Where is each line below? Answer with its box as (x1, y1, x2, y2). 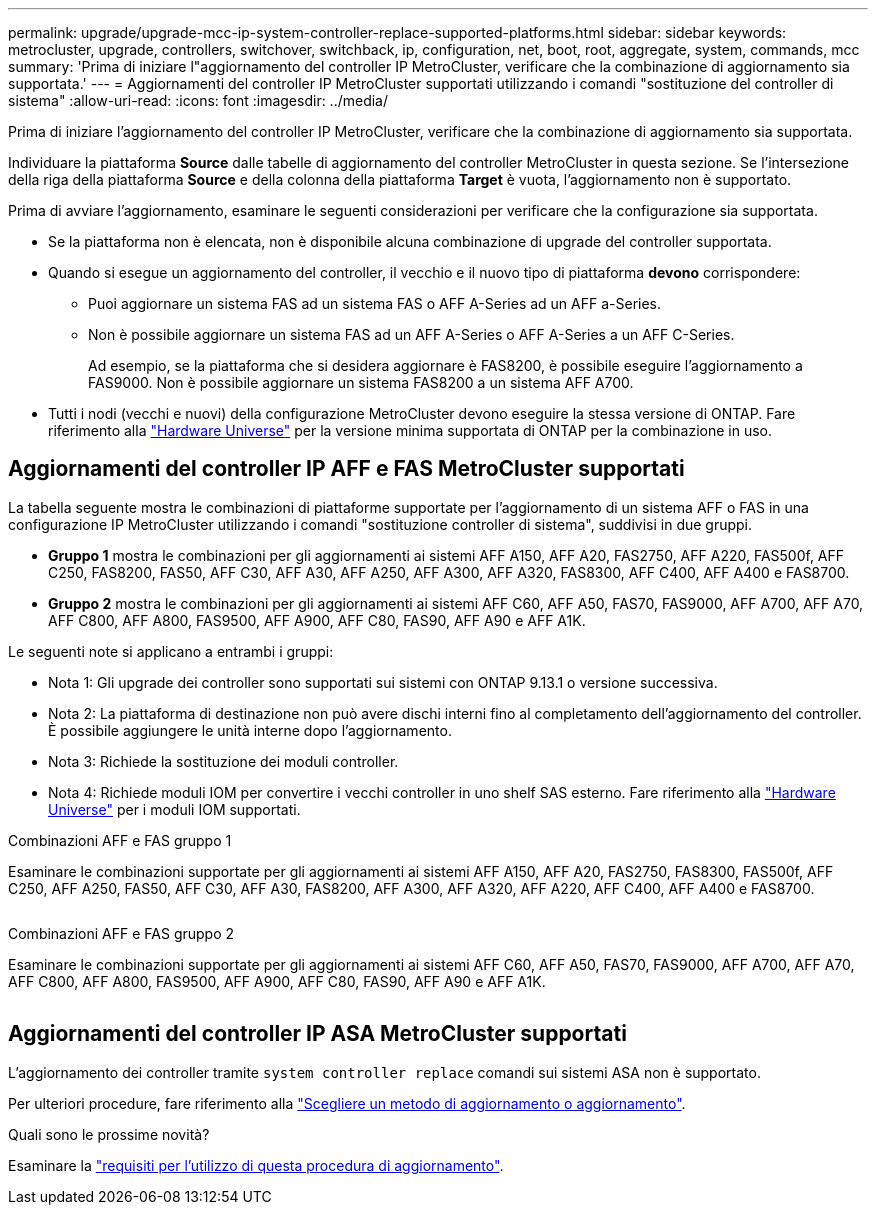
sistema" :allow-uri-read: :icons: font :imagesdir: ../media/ (8, 92, 389, 109)
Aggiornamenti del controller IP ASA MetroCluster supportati (8, 1021, 627, 1047)
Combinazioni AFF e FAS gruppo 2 (8, 924, 235, 942)
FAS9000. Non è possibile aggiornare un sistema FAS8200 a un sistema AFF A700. (88, 374, 634, 391)
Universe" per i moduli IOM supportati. (48, 800, 301, 818)
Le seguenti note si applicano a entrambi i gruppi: (8, 642, 334, 660)
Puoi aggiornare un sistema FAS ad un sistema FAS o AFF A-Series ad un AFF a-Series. (88, 295, 662, 312)
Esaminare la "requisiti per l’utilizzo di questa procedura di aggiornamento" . (8, 1156, 504, 1174)
